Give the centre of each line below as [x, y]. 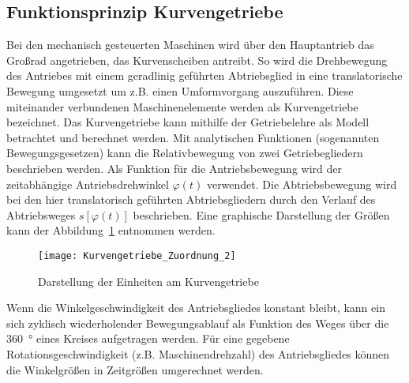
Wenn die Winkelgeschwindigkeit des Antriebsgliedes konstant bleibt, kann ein [196, 308]
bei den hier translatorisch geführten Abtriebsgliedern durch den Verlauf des [191, 199]
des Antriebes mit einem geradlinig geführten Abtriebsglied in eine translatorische [204, 75]
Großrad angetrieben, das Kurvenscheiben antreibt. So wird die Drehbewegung [197, 60]
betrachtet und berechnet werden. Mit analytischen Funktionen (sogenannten [193, 137]
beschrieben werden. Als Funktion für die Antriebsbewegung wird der [174, 168]
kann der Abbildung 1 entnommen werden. [111, 230]
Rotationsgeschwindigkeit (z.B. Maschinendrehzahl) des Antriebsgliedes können [198, 353]
